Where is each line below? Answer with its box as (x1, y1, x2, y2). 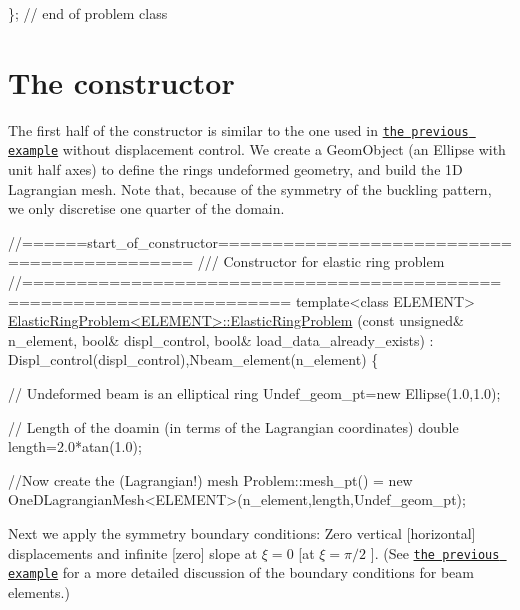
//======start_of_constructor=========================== (8, 231, 512, 252)
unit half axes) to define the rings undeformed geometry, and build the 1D (8, 159, 463, 180)
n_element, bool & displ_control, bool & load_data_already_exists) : (8, 329, 434, 350)
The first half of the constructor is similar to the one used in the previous (8, 119, 469, 140)
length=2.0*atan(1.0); (8, 436, 142, 457)
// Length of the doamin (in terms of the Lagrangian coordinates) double (8, 416, 459, 437)
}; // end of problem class (8, 3, 168, 23)
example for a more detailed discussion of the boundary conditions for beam (8, 562, 474, 583)
